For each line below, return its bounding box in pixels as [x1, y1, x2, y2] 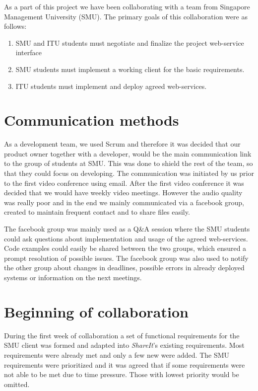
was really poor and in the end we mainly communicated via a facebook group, [4, 197, 244, 207]
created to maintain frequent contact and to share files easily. [4, 207, 190, 217]
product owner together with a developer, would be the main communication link [4, 148, 252, 158]
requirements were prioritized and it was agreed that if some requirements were [4, 359, 245, 370]
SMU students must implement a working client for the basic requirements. [15, 64, 245, 74]
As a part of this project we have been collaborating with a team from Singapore [4, 1, 250, 11]
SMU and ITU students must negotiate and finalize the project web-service [15, 37, 244, 48]
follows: [4, 21, 27, 31]
